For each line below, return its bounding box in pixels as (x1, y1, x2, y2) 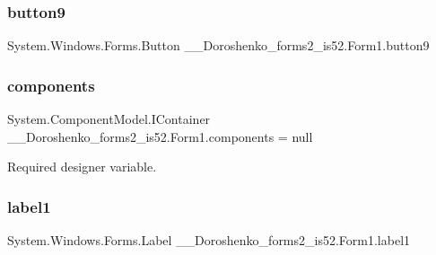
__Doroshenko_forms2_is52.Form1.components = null (7, 127, 313, 145)
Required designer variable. (7, 157, 157, 176)
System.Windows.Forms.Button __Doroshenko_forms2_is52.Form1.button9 (7, 36, 430, 55)
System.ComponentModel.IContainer (7, 110, 211, 128)
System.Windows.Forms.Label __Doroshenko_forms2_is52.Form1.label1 (7, 231, 411, 250)
